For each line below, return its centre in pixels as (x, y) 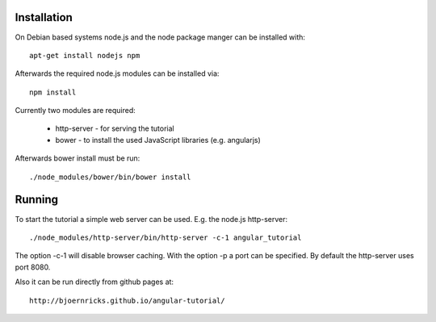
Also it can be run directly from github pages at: (94, 282)
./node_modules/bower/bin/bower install (110, 177)
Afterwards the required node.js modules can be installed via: (117, 73)
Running (37, 200)
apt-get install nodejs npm (85, 55)
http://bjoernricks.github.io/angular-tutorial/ (127, 300)
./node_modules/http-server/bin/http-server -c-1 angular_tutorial (166, 237)
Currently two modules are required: (75, 111)
